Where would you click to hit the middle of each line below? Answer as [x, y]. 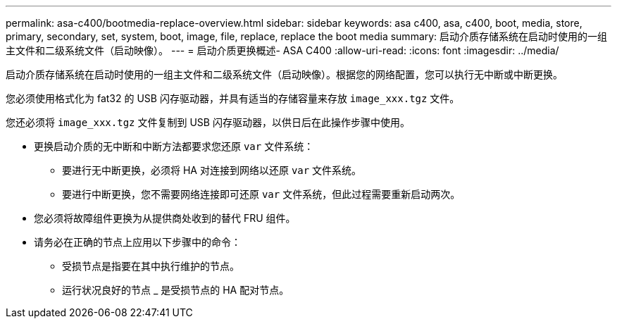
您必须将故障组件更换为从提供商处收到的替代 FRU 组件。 [165, 218]
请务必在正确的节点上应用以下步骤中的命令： [137, 242]
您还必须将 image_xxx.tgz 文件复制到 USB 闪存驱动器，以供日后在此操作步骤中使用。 [208, 122]
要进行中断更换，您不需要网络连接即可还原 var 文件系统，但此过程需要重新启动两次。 [261, 194]
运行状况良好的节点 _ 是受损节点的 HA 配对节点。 [176, 290]
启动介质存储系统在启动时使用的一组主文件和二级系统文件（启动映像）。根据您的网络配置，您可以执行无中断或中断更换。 [284, 74]
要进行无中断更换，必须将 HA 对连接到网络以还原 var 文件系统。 [212, 170]
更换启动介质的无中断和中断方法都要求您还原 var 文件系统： [174, 146]
